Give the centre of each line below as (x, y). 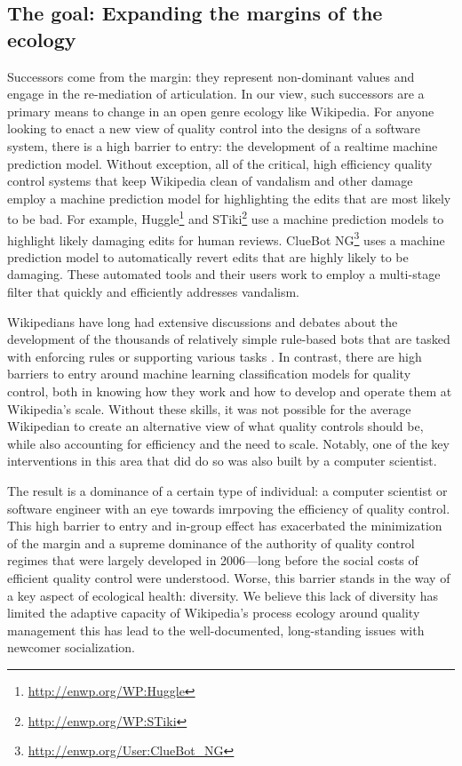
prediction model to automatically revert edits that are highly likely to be (208, 256)
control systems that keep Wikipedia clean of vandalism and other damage (210, 181)
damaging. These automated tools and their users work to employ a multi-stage (224, 274)
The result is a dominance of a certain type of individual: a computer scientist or (227, 490)
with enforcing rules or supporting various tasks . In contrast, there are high (215, 356)
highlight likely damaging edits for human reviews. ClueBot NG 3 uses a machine (226, 238)
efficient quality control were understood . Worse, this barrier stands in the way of (229, 577)
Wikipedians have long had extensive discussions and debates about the (203, 321)
